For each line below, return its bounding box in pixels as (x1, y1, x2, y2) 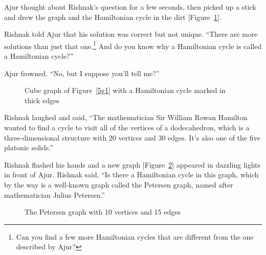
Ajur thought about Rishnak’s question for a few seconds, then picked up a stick (4, 2, 256, 12)
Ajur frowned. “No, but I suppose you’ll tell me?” (4, 67, 160, 78)
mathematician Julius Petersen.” (4, 189, 105, 200)
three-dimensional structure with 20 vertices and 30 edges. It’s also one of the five (4, 132, 260, 143)
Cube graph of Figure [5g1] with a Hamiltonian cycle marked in (25, 85, 226, 96)
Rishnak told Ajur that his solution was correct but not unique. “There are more (4, 29, 258, 39)
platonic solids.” (4, 142, 53, 153)
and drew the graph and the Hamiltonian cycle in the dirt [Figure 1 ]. (4, 11, 221, 22)
